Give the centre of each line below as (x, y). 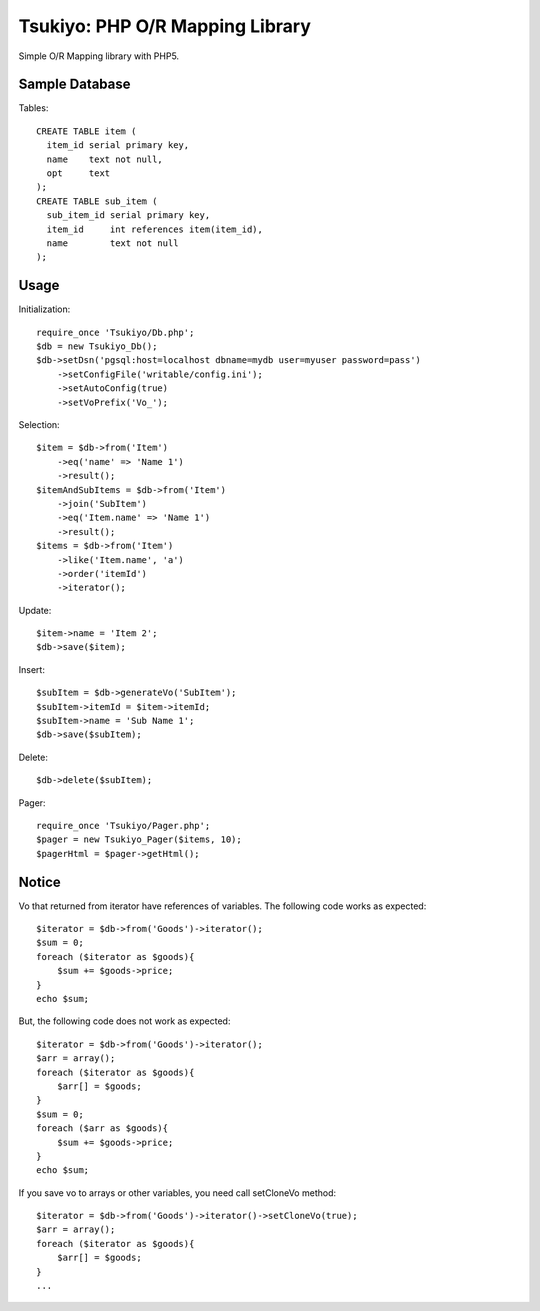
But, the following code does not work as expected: (124, 1021)
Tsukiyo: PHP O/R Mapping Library (165, 26)
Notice (40, 881)
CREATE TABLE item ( (86, 131)
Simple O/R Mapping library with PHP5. (99, 56)
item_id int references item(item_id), (155, 229)
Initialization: (44, 309)
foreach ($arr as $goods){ (102, 1128)
